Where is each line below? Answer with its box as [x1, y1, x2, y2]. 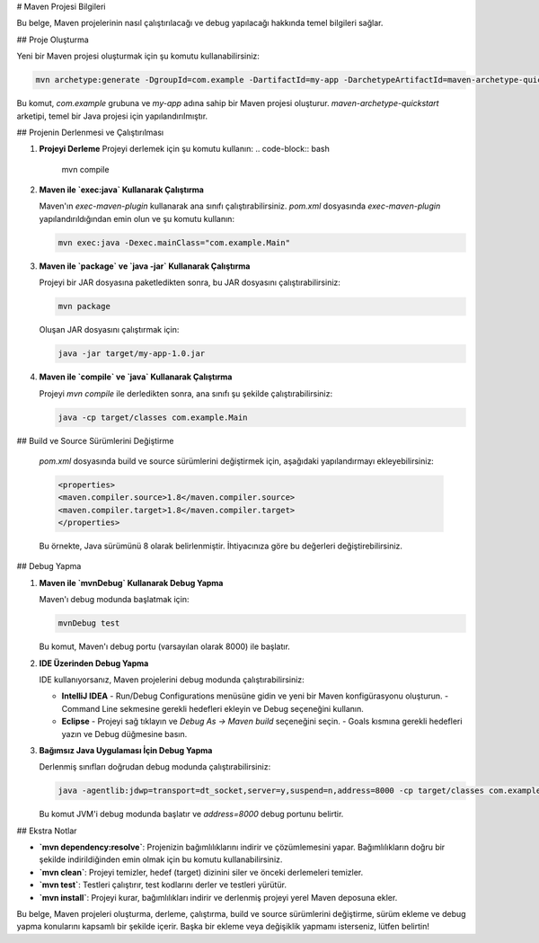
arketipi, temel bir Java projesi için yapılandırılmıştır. [16, 111, 208, 121]
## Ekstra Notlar [16, 825, 77, 836]
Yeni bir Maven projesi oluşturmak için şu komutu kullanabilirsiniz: [16, 50, 261, 62]
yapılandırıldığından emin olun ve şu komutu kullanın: [39, 213, 235, 224]
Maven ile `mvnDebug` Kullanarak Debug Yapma [39, 577, 224, 588]
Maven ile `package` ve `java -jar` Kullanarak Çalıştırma [39, 261, 251, 271]
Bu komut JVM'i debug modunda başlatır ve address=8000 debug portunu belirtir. [39, 809, 344, 820]
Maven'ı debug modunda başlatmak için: [39, 594, 190, 605]
